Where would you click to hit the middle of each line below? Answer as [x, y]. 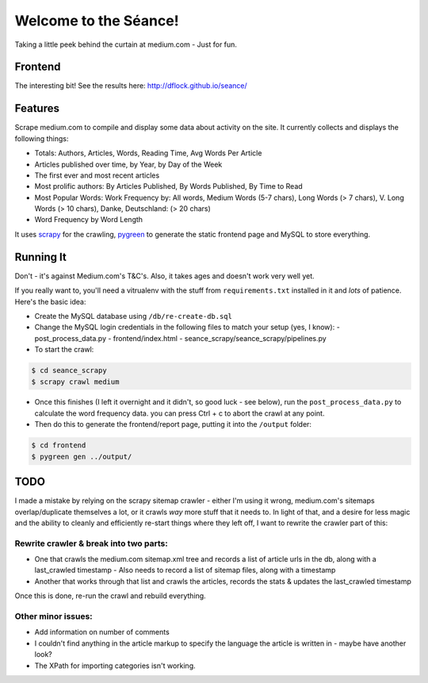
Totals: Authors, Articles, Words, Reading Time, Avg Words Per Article [148, 153]
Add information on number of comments [102, 632]
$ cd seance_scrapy [69, 370]
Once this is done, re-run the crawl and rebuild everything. [110, 596]
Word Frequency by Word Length [88, 220]
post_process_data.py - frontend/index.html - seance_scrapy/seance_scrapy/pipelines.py [180, 338]
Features [37, 108]
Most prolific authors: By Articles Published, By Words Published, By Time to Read [168, 186]
